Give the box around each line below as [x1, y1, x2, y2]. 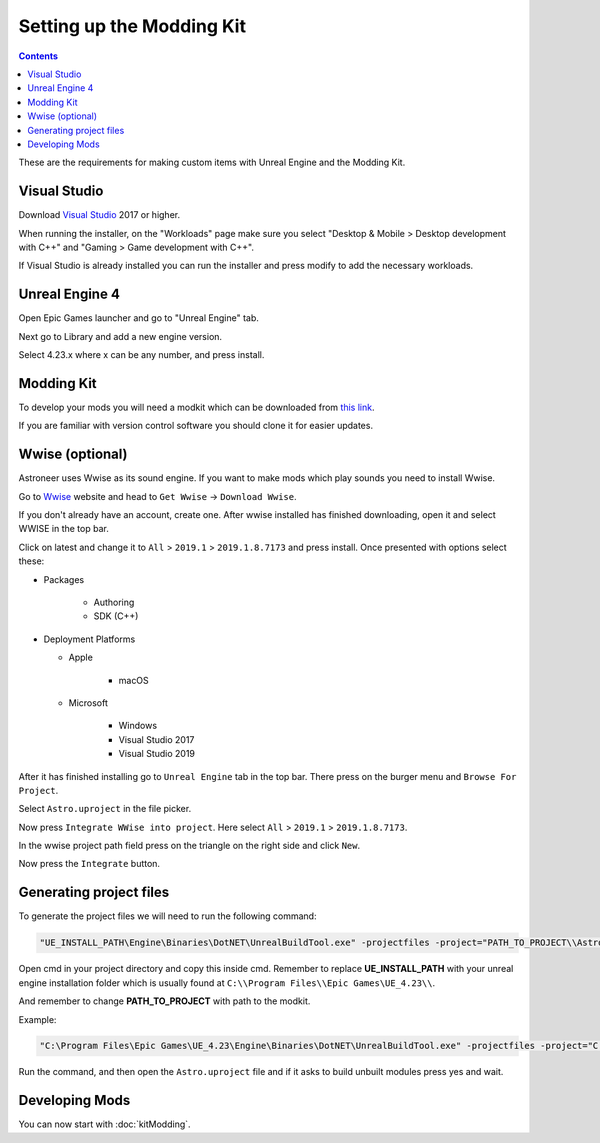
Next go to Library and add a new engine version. [18, 330, 223, 342]
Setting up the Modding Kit [18, 15, 247, 37]
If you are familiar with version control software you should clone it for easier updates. [18, 420, 374, 432]
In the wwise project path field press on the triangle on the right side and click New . [18, 840, 361, 852]
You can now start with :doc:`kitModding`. [18, 1118, 191, 1130]
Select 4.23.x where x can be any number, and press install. [18, 349, 265, 361]
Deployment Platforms [43, 633, 136, 645]
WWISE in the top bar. [18, 523, 109, 535]
